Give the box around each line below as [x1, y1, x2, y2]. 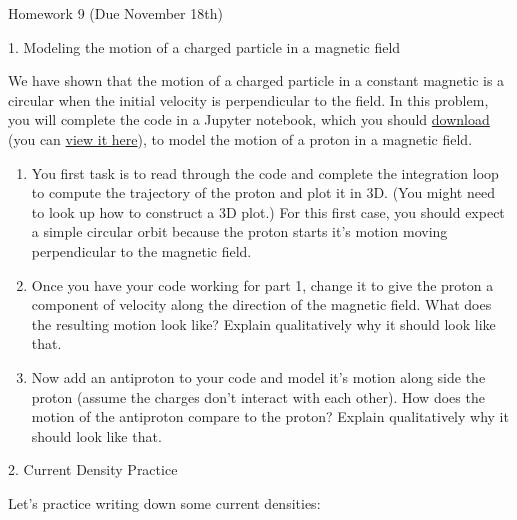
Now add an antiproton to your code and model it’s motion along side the [31, 366, 486, 387]
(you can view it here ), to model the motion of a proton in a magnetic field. [8, 128, 473, 149]
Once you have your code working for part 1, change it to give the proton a [31, 274, 494, 295]
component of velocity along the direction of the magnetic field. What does [31, 294, 492, 315]
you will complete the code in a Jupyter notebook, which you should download [8, 109, 490, 130]
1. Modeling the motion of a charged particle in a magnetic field [8, 36, 401, 57]
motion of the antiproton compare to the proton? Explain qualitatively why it [31, 406, 509, 427]
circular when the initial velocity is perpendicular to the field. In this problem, [8, 89, 489, 110]
